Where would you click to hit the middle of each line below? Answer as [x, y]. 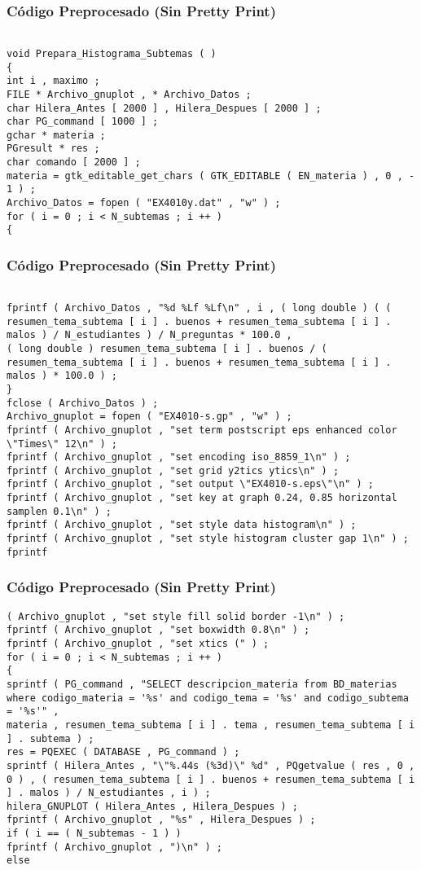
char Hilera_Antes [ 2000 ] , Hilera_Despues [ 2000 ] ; [164, 108]
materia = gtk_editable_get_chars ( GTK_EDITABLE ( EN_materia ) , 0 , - [211, 176]
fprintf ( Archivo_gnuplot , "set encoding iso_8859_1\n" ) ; [179, 457]
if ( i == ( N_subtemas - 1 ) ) [94, 834]
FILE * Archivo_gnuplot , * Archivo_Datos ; [129, 94]
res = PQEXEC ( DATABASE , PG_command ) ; [123, 752]
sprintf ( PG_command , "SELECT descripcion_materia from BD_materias [202, 684]
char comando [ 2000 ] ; [74, 163]
